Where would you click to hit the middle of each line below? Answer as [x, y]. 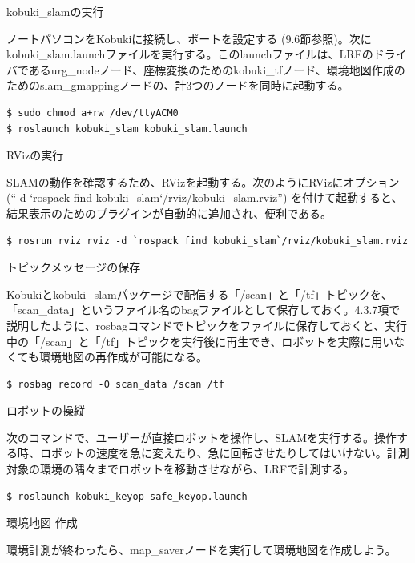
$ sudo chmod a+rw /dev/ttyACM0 [93, 113]
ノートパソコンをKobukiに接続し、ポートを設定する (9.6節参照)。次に [189, 38]
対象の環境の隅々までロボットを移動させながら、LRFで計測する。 [181, 469]
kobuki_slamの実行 [55, 11]
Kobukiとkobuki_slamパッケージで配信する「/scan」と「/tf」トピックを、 [199, 294]
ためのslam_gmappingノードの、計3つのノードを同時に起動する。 [178, 85]
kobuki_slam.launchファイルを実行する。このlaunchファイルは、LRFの [190, 54]
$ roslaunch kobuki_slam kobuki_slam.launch [127, 129]
